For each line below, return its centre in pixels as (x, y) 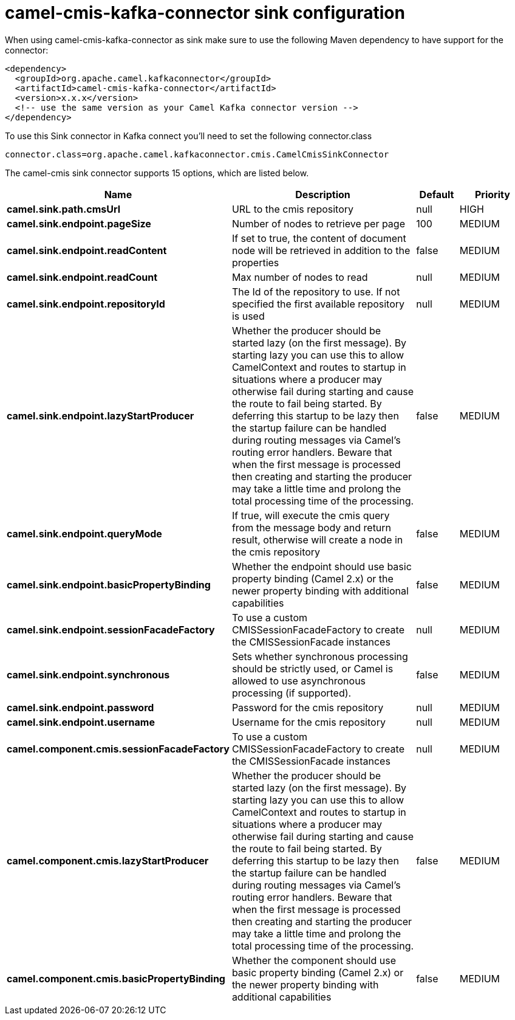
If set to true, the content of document (319, 238)
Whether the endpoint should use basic (322, 566)
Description (323, 194)
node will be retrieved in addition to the (321, 250)
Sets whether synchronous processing (320, 656)
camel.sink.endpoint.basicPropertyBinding (109, 584)
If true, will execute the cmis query (311, 515)
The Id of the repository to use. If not (316, 291)
